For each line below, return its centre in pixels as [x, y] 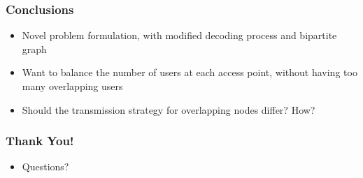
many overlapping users [72, 86]
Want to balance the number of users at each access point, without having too [190, 72]
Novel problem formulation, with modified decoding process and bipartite [179, 35]
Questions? [45, 166]
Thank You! [40, 141]
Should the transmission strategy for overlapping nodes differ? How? [169, 109]
